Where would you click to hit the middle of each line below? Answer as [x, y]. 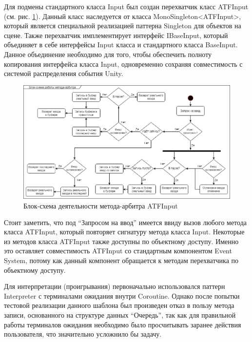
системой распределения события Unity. [64, 73]
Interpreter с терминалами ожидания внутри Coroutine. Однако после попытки [122, 295]
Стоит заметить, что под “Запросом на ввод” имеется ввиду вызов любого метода [125, 222]
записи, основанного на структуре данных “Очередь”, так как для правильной [120, 314]
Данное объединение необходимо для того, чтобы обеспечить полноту [108, 54]
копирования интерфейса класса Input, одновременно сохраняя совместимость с [123, 64]
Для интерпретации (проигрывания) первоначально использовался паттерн [115, 286]
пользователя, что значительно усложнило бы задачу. [83, 334]
